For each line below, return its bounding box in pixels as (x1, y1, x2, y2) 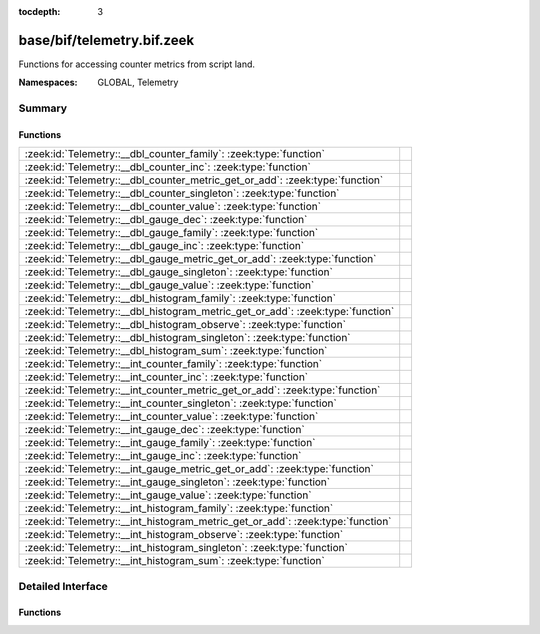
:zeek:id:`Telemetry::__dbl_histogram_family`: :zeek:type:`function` (24, 291, 337, 305)
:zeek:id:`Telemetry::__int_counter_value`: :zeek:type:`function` (24, 410, 319, 424)
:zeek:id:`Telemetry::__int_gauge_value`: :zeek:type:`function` (24, 488, 312, 502)
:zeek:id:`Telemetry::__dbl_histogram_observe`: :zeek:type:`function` (24, 318, 347, 332)
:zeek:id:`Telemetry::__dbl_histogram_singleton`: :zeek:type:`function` (24, 331, 351, 345)
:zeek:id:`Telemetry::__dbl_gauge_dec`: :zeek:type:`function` (24, 213, 308, 227)
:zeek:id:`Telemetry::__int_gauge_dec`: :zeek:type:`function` (24, 423, 305, 437)
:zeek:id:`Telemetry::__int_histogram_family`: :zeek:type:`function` (24, 501, 334, 515)
